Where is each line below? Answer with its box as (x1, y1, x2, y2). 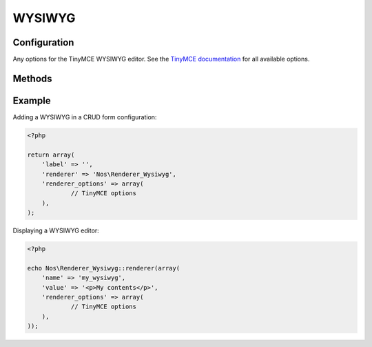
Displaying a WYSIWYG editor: (12, 226, 99, 235)
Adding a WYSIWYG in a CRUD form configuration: (12, 112, 157, 121)
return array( (27, 150, 75, 159)
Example (12, 95, 51, 106)
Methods (12, 72, 52, 84)
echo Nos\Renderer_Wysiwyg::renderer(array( (27, 264, 180, 272)
